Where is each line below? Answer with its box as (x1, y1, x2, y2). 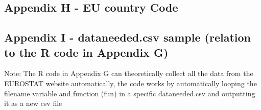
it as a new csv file (4, 98, 62, 108)
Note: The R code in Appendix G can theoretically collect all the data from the (4, 68, 253, 79)
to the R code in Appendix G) (4, 44, 169, 60)
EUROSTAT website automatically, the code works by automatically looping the (4, 78, 257, 88)
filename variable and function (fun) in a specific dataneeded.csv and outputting (4, 88, 255, 98)
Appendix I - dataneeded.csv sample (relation (4, 29, 251, 45)
